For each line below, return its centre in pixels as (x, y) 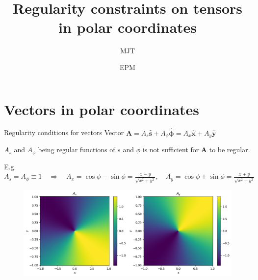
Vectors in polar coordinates (102, 109)
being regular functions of (77, 150)
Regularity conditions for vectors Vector (64, 132)
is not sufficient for (171, 150)
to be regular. (230, 150)
